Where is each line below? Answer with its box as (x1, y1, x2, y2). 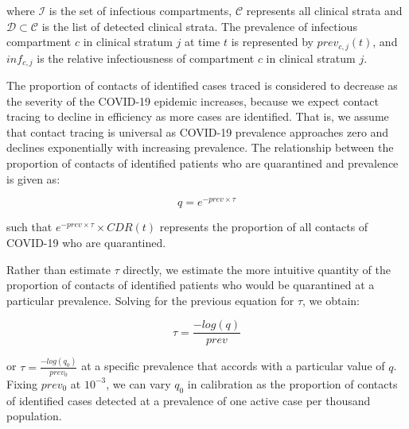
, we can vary (106, 375, 171, 392)
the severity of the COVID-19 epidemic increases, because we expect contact (6, 92, 379, 109)
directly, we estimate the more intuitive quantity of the (123, 261, 391, 277)
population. (6, 408, 62, 424)
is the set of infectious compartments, (49, 2, 232, 18)
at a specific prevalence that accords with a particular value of (81, 357, 385, 374)
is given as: (6, 170, 60, 187)
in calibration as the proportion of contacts (187, 375, 398, 392)
